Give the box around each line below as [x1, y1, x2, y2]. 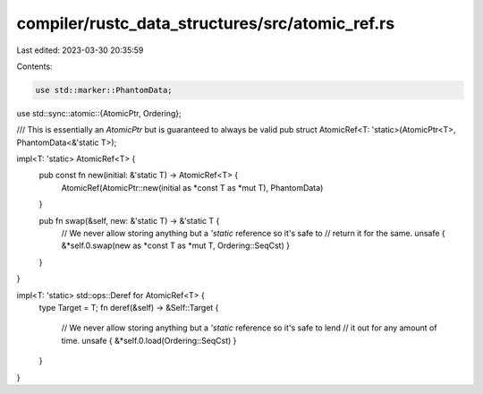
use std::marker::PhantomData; [35, 85, 174, 95]
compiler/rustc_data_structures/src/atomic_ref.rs [16, 13, 395, 33]
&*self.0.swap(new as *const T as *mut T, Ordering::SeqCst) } [61, 240, 291, 251]
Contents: [16, 61, 53, 72]
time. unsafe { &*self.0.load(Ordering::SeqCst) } [61, 335, 237, 346]
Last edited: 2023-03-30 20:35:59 [16, 45, 144, 56]
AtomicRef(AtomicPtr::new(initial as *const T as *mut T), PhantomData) [61, 182, 324, 193]
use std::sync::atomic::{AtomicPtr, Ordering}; [16, 107, 182, 118]
